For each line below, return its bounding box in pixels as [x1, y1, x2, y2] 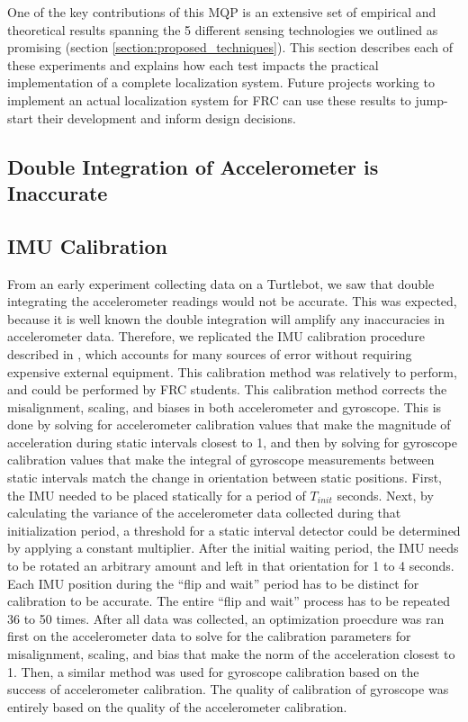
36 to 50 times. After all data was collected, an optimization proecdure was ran [7, 609, 445, 627]
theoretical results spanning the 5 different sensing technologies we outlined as [7, 20, 438, 39]
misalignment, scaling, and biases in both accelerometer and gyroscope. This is [7, 397, 442, 416]
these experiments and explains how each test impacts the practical [7, 55, 379, 74]
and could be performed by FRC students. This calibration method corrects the [7, 380, 447, 399]
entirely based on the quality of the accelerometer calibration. [7, 697, 347, 716]
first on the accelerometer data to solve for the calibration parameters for [7, 627, 411, 645]
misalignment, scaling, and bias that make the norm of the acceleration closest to [7, 645, 455, 663]
